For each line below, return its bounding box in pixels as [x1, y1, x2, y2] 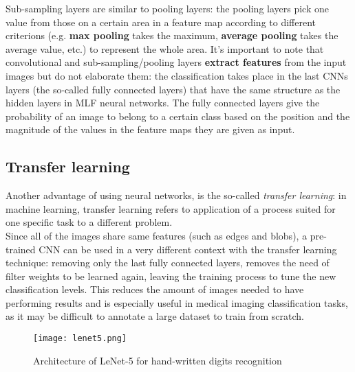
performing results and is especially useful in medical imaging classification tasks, [6, 295, 348, 310]
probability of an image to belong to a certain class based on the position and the [6, 108, 350, 123]
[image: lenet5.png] [33, 334, 127, 344]
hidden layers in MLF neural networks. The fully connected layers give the [6, 95, 320, 110]
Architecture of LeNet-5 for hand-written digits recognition [33, 353, 282, 367]
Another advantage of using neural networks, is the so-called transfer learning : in [6, 188, 347, 202]
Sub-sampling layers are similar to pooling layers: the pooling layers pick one [6, 1, 329, 15]
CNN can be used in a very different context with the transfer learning [39, 242, 337, 256]
